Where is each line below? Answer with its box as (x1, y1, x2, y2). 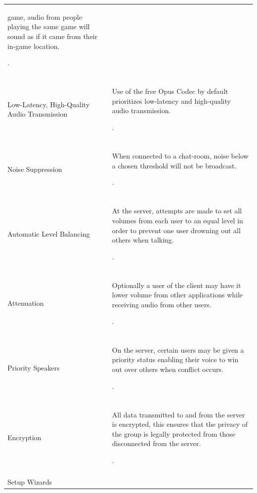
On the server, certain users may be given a (112, 344, 244, 355)
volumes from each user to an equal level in (112, 215, 243, 225)
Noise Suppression (7, 164, 62, 174)
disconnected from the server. (112, 438, 201, 449)
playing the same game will (7, 21, 90, 32)
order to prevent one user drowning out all (112, 225, 241, 235)
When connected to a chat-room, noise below (112, 151, 249, 161)
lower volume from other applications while (112, 289, 243, 300)
